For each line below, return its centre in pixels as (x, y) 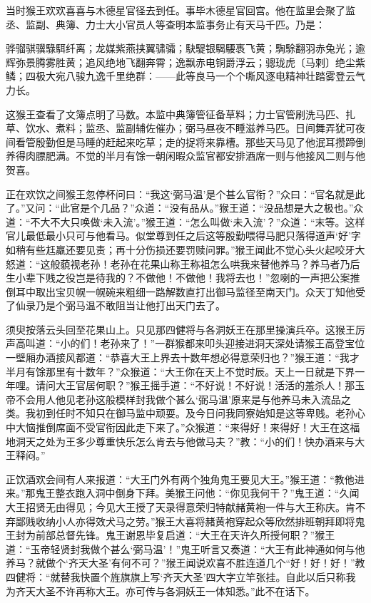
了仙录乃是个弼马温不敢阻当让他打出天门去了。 (116, 305)
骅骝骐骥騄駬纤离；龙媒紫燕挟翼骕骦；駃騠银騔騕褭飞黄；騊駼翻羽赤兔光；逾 (185, 48)
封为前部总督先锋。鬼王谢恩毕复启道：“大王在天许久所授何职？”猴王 (175, 535)
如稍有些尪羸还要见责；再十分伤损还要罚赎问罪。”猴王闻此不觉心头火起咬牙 (181, 249)
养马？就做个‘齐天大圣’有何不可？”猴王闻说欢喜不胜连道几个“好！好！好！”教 (185, 563)
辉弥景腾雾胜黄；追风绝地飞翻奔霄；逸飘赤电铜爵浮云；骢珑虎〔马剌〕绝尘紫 (185, 62)
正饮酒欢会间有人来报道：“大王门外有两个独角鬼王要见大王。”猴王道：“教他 (180, 479)
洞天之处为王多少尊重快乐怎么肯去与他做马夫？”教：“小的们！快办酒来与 (185, 441)
